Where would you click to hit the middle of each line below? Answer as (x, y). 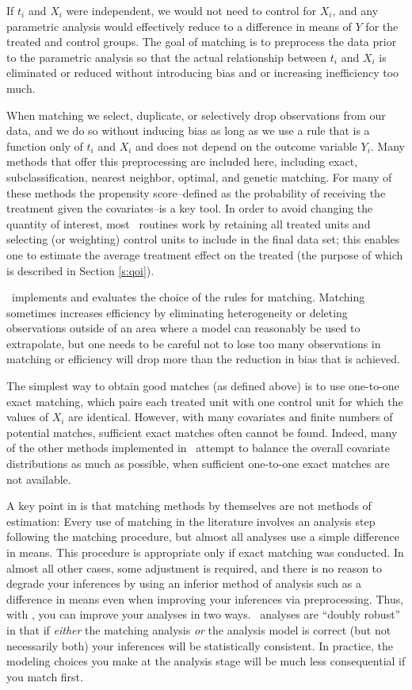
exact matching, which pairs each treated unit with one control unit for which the (205, 401)
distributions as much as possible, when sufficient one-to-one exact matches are (198, 464)
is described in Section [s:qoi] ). (80, 270)
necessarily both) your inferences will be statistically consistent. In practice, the (200, 645)
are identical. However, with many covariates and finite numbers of (231, 417)
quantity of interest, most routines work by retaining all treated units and (189, 223)
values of (27, 417)
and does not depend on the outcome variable (246, 146)
